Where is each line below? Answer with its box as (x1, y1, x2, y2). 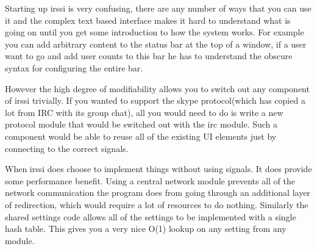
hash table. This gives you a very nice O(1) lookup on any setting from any (5, 222, 287, 235)
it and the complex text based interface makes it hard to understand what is (5, 13, 291, 26)
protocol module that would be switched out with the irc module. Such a (5, 118, 278, 131)
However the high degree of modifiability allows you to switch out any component (5, 82, 310, 95)
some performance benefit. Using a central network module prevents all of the (5, 174, 296, 187)
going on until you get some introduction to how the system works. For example (5, 26, 304, 38)
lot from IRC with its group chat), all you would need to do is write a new (5, 106, 283, 118)
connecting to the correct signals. (5, 142, 129, 154)
